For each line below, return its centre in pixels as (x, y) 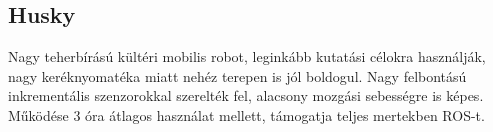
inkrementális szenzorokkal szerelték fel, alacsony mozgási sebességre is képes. (246, 95)
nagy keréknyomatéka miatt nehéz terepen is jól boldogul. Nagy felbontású (237, 75)
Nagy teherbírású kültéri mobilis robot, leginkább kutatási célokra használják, (247, 56)
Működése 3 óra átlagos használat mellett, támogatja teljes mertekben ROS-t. (246, 114)
